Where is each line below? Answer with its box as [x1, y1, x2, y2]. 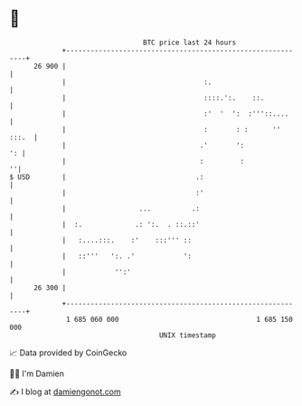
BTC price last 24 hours [143, 38, 237, 47]
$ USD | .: [9, 172, 204, 182]
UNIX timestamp [158, 330, 217, 340]
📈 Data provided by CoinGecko [9, 347, 127, 358]
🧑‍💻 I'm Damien [9, 368, 65, 379]
